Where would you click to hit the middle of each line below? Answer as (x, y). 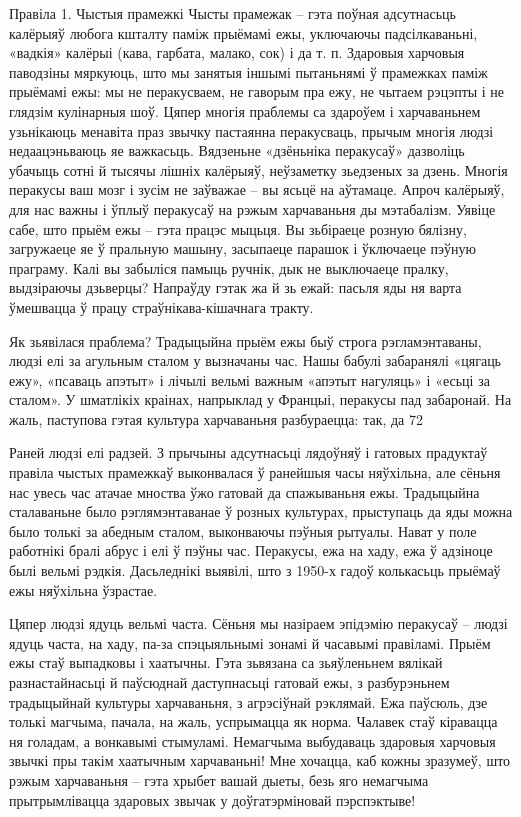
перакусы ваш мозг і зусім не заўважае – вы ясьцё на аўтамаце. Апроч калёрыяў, (257, 189)
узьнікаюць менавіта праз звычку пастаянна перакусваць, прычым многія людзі (251, 130)
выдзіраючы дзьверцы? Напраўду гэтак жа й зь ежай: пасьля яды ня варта (235, 287)
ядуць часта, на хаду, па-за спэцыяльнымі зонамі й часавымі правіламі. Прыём (250, 642)
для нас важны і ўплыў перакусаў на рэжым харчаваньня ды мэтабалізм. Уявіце (252, 208)
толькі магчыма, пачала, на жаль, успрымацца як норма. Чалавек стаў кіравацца (253, 721)
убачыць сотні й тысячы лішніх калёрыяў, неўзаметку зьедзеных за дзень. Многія (258, 169)
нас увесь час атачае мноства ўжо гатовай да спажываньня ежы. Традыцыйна (244, 491)
